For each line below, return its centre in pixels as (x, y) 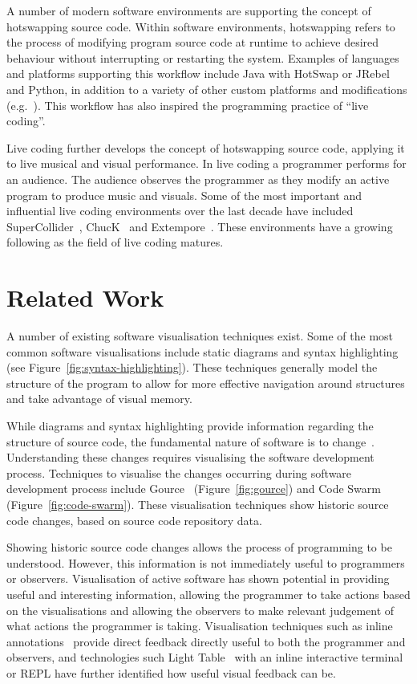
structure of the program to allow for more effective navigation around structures (206, 383)
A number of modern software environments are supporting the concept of (189, 10)
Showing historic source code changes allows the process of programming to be (199, 547)
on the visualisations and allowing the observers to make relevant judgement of (200, 610)
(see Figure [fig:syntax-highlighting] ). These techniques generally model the (192, 367)
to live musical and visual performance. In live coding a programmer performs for (206, 163)
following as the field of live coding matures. (115, 242)
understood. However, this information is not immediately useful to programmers (206, 562)
